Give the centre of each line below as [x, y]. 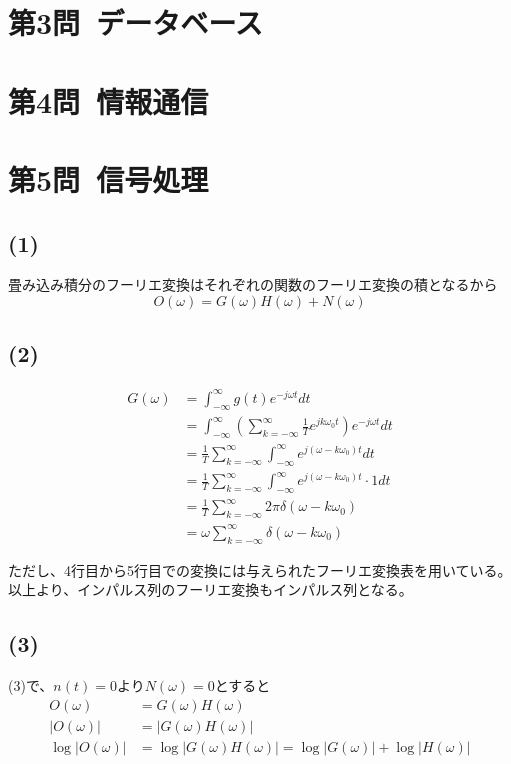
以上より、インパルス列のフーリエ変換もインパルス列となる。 [210, 589]
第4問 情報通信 [108, 100]
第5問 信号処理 [108, 178]
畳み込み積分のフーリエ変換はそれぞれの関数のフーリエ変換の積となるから [253, 284]
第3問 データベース [135, 22]
